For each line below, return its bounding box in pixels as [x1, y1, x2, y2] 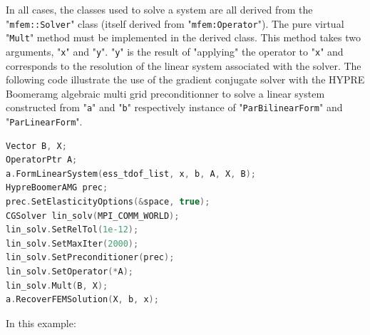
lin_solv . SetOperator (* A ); [6, 267, 134, 277]
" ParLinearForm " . [6, 114, 83, 128]
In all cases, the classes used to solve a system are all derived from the [6, 2, 313, 16]
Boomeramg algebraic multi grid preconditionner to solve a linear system [6, 86, 325, 100]
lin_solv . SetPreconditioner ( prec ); [6, 252, 175, 263]
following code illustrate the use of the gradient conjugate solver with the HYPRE [6, 72, 365, 87]
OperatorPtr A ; [6, 155, 78, 165]
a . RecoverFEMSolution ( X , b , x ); [6, 294, 159, 305]
